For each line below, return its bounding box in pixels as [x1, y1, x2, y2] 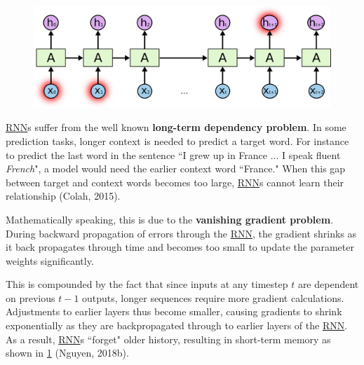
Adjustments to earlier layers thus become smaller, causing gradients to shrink [6, 304, 342, 319]
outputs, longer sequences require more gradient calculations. [82, 290, 344, 305]
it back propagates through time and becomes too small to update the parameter [6, 240, 354, 254]
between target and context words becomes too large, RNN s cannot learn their [6, 174, 344, 189]
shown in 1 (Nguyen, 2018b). [6, 345, 129, 360]
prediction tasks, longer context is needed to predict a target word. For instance [6, 133, 349, 148]
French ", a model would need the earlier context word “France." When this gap [6, 161, 346, 176]
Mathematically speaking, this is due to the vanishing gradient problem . [6, 212, 334, 226]
